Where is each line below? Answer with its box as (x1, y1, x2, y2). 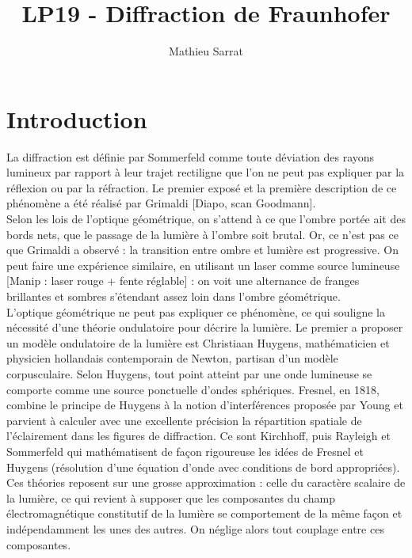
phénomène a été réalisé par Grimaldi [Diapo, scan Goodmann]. (6, 195, 316, 211)
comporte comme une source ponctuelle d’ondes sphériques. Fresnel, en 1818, (6, 381, 380, 397)
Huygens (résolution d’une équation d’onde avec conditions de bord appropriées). (6, 458, 400, 475)
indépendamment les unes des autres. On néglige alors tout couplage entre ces (6, 520, 384, 537)
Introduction (6, 102, 147, 135)
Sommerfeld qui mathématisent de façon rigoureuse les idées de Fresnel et (6, 442, 364, 459)
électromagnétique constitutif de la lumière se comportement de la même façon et (6, 505, 402, 522)
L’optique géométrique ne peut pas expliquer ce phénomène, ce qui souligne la (6, 303, 385, 320)
